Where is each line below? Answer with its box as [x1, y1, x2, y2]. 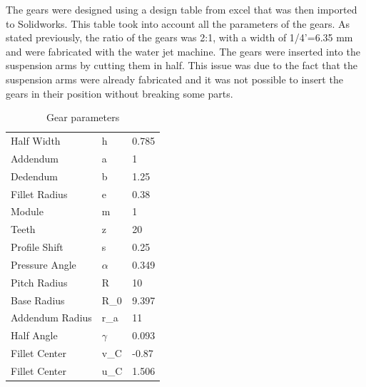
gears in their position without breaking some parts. [6, 86, 233, 100]
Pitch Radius [11, 274, 68, 289]
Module [11, 204, 44, 219]
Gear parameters [46, 110, 120, 125]
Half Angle [11, 328, 58, 343]
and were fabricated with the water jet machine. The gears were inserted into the [6, 43, 360, 58]
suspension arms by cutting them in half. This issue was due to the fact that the [6, 58, 357, 73]
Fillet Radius [11, 186, 68, 201]
